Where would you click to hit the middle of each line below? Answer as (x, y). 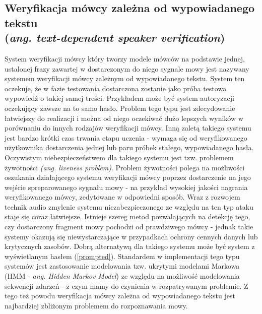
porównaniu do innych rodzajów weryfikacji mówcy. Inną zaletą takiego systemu (128, 128)
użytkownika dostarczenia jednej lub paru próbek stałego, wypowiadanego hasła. (129, 147)
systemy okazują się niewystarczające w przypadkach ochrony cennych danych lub (131, 236)
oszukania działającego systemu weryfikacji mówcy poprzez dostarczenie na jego (128, 177)
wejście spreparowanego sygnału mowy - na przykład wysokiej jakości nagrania (126, 187)
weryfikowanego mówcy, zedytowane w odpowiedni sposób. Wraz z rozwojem (122, 197)
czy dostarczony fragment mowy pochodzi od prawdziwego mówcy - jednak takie (129, 227)
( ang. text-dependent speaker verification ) (115, 38)
